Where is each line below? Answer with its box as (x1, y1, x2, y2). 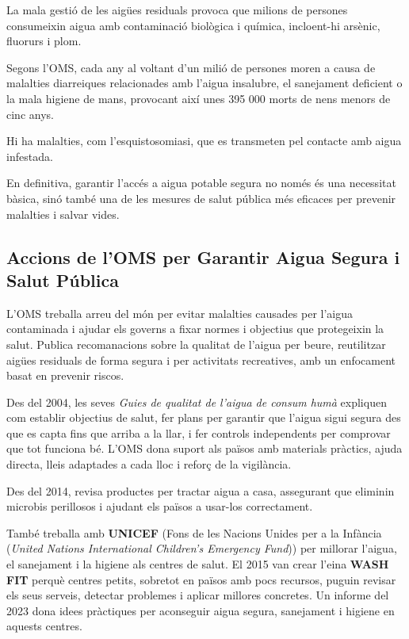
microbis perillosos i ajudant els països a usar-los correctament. (6, 498, 313, 515)
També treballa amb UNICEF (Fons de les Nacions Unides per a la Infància (6, 524, 382, 541)
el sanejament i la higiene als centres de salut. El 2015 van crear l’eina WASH (6, 556, 389, 572)
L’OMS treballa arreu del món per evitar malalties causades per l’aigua (6, 304, 354, 321)
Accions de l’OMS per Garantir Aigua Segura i (6, 244, 400, 269)
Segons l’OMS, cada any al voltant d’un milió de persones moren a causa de (6, 59, 376, 75)
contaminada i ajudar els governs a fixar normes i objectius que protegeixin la (6, 320, 384, 337)
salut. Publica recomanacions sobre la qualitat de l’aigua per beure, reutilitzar (6, 335, 386, 352)
